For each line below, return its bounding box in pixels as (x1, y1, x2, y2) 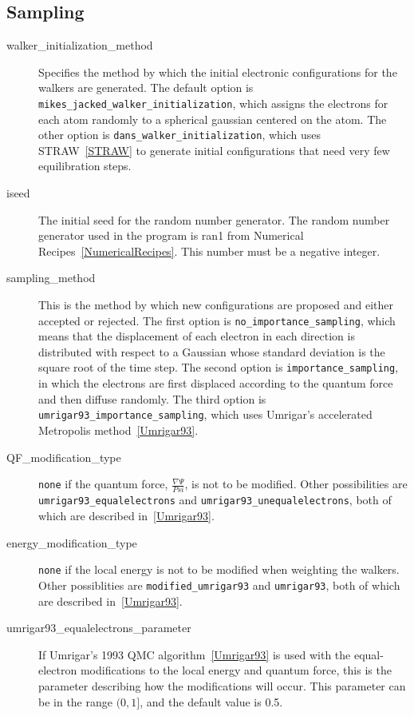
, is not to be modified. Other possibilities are (184, 475, 408, 492)
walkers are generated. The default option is (38, 79, 254, 96)
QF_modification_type (6, 448, 121, 465)
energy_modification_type (6, 534, 137, 551)
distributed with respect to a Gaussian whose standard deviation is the (38, 343, 385, 360)
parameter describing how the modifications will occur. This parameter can (38, 678, 406, 694)
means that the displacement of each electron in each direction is (38, 328, 355, 344)
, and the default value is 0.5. (140, 693, 283, 710)
